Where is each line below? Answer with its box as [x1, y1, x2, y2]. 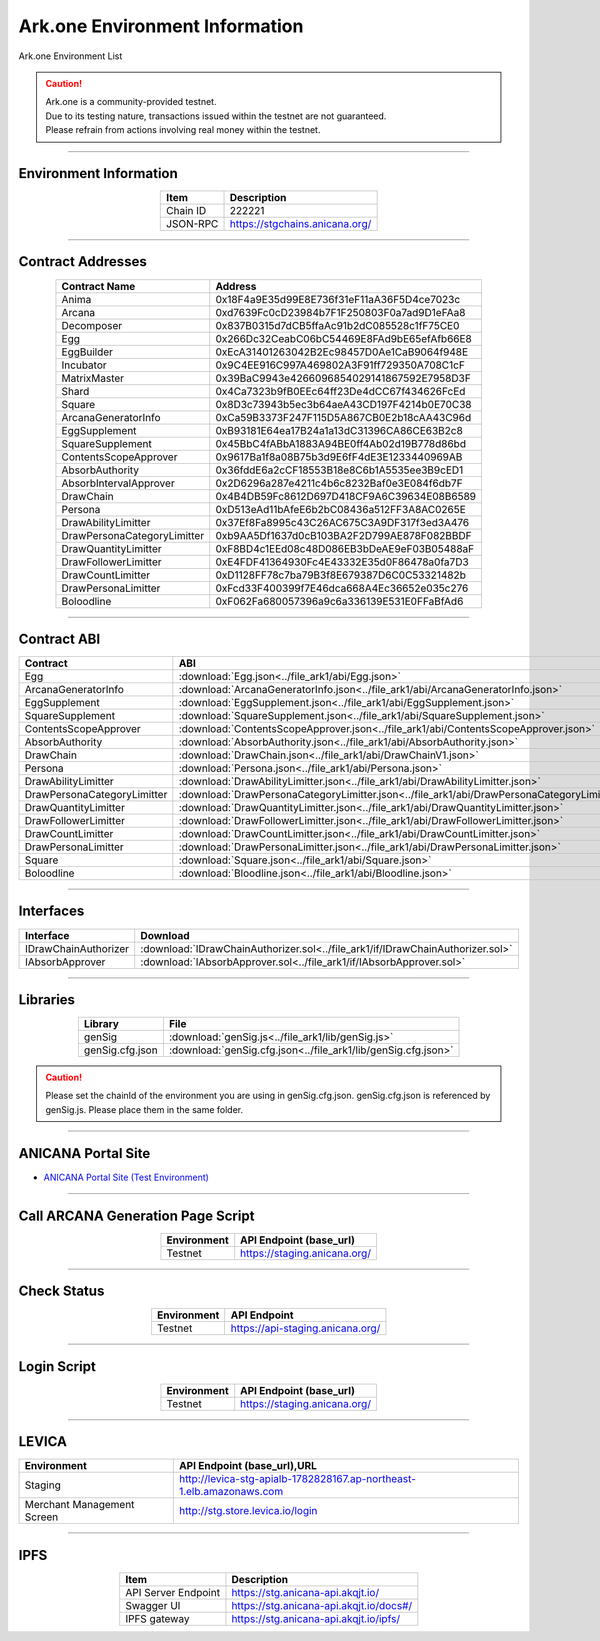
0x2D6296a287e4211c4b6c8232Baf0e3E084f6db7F [215, 476, 464, 490]
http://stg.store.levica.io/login [178, 1504, 318, 1518]
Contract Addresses [18, 253, 147, 270]
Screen [24, 1510, 59, 1524]
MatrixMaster [61, 371, 125, 385]
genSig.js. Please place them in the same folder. [45, 1103, 244, 1115]
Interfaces [18, 903, 85, 920]
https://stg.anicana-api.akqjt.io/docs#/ [231, 1598, 413, 1612]
